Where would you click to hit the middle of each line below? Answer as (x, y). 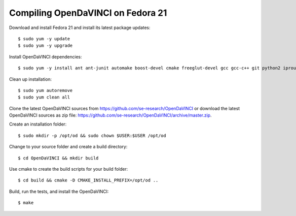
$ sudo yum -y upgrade (45, 46)
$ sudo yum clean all (44, 97)
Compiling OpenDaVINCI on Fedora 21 (88, 13)
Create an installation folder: (38, 124)
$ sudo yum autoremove (45, 90)
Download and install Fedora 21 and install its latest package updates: (80, 28)
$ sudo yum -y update (44, 39)
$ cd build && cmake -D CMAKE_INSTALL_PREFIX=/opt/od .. (88, 180)
